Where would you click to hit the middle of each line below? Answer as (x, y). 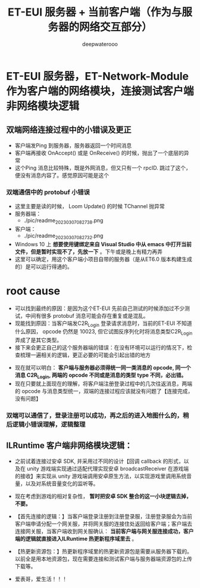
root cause (33, 291)
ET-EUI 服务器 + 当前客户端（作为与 (95, 12)
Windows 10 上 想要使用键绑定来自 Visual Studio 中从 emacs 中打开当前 (103, 244)
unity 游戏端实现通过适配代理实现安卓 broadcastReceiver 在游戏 (105, 468)
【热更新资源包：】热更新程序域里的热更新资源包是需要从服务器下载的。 (103, 551)
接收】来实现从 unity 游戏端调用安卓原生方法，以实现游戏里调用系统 (103, 476)
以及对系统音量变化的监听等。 (62, 483)
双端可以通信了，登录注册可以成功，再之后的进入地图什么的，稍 (98, 415)
